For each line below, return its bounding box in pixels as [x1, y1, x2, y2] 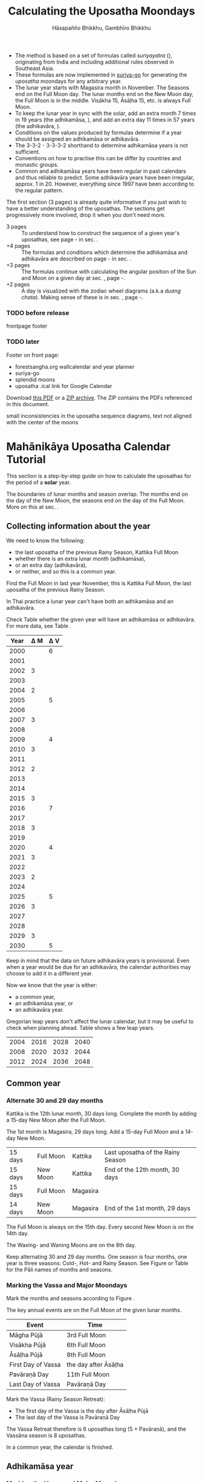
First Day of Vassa [9, 1361, 61, 1369]
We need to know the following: [6, 537, 85, 545]
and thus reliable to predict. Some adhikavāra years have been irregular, [14, 173, 195, 181]
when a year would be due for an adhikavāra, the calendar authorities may [6, 963, 192, 971]
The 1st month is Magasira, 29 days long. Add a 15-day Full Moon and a [6, 1128, 184, 1135]
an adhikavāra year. [14, 1006, 65, 1014]
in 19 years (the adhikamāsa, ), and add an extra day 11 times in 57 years [14, 116, 195, 123]
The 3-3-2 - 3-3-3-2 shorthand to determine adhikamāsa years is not [14, 141, 188, 149]
